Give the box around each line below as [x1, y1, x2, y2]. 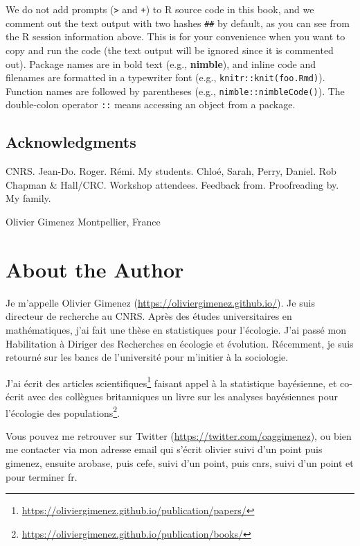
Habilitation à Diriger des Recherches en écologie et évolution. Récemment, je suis [6, 336, 354, 350]
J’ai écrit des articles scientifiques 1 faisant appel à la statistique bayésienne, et [6, 373, 337, 390]
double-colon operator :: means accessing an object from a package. [6, 97, 296, 112]
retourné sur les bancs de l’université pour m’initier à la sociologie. [6, 350, 289, 364]
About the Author [6, 255, 184, 283]
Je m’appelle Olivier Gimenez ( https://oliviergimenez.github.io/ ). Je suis [6, 295, 315, 309]
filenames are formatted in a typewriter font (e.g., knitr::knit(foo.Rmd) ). [6, 70, 325, 85]
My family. [6, 191, 51, 205]
